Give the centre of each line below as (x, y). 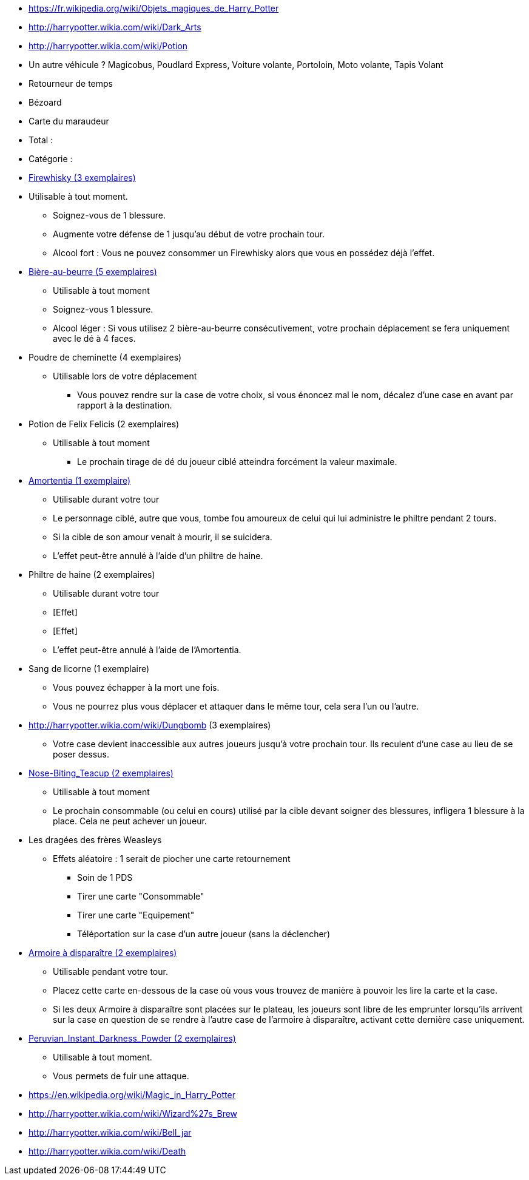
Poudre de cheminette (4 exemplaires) (105, 357)
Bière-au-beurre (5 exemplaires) (93, 272)
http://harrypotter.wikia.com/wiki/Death (107, 1151)
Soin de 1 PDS (105, 877)
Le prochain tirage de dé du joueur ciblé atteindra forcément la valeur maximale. (237, 462)
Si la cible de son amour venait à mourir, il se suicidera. (163, 537)
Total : (41, 140)
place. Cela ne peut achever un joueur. (130, 821)
